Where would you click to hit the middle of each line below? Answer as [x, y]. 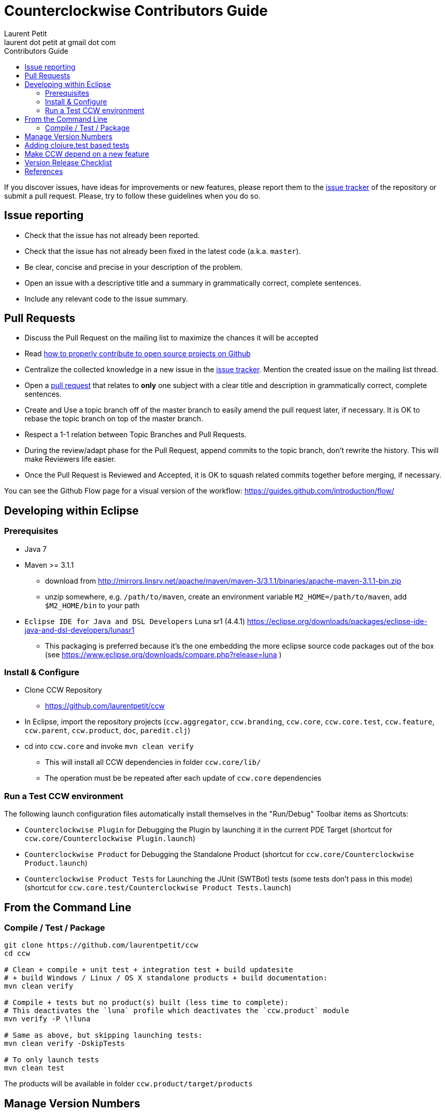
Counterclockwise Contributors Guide [136, 11]
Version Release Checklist [68, 162]
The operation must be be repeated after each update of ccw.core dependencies [183, 778]
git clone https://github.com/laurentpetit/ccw [101, 945]
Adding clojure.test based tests [77, 145]
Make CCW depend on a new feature [87, 154]
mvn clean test [35, 1068]
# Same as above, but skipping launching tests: [103, 1035]
